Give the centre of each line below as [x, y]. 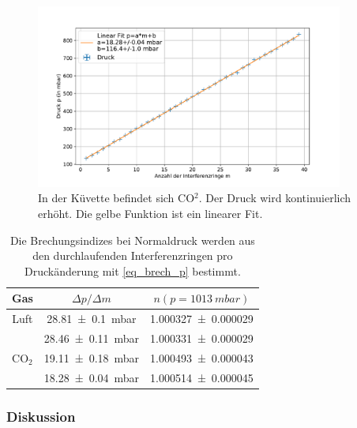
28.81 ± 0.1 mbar [92, 319]
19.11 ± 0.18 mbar [92, 357]
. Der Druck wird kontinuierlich [275, 198]
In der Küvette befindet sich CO [116, 198]
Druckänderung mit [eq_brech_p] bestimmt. [132, 270]
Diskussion [41, 416]
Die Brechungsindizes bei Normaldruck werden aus [132, 240]
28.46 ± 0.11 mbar [92, 338]
